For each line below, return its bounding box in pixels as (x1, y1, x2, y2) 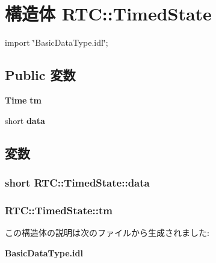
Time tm (5, 93, 42, 106)
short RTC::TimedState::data (5, 175, 150, 190)
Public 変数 (5, 66, 76, 84)
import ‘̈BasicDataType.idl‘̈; (5, 36, 108, 49)
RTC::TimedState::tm (5, 202, 113, 217)
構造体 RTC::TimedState (5, 1, 212, 26)
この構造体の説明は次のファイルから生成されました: (5, 226, 209, 238)
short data (5, 114, 45, 126)
